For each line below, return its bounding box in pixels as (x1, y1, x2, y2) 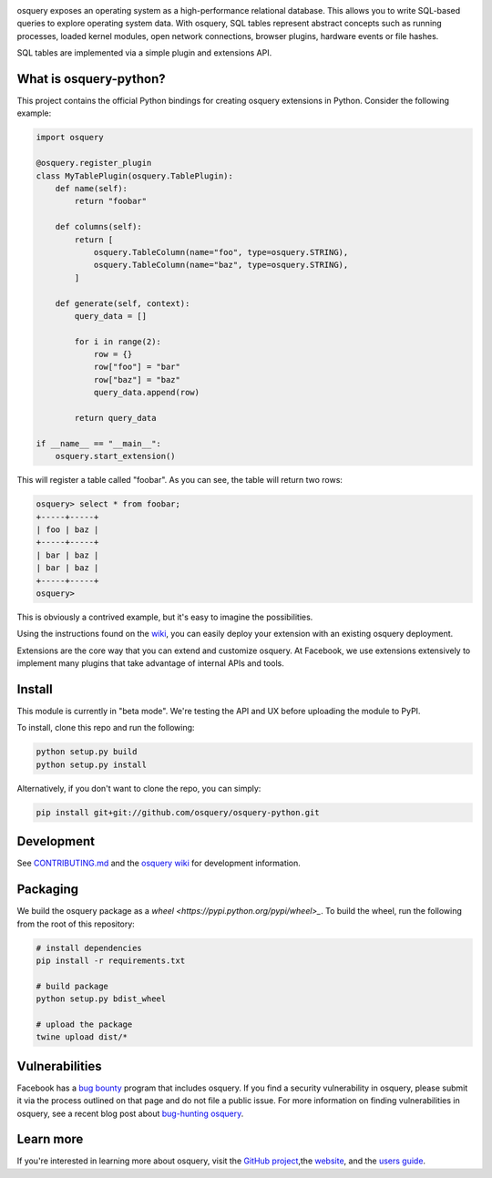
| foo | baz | (36, 524, 99, 535)
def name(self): (55, 183, 128, 194)
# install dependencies (36, 943, 143, 953)
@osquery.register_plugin (36, 158, 152, 169)
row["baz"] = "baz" (93, 374, 181, 384)
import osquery (36, 132, 104, 143)
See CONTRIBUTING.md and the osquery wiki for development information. (16, 857, 301, 869)
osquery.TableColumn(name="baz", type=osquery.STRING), (93, 260, 349, 271)
